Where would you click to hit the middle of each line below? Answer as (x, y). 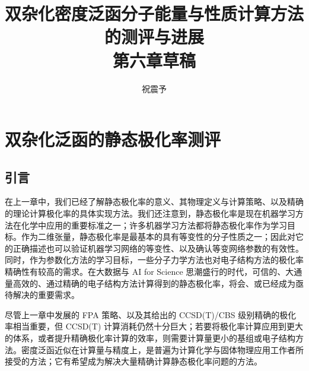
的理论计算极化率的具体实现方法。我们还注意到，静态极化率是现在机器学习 (150, 213)
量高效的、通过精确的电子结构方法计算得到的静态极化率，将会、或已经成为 (150, 283)
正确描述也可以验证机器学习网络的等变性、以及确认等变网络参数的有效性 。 (158, 248)
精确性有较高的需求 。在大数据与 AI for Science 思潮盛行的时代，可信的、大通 (154, 272)
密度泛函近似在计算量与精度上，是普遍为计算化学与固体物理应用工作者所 (162, 349)
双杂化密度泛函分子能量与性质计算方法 (154, 13)
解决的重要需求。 (46, 295)
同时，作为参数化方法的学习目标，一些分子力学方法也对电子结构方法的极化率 (154, 260)
